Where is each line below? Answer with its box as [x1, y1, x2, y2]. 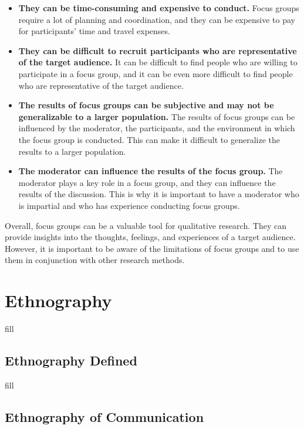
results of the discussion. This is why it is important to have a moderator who [18, 188, 299, 200]
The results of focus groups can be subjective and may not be [18, 99, 274, 111]
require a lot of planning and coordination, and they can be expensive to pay [18, 13, 295, 25]
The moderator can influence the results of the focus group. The [18, 165, 283, 177]
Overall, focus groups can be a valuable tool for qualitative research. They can [5, 219, 286, 231]
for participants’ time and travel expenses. [18, 25, 170, 37]
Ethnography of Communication [5, 407, 204, 425]
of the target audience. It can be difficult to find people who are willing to [18, 56, 298, 68]
